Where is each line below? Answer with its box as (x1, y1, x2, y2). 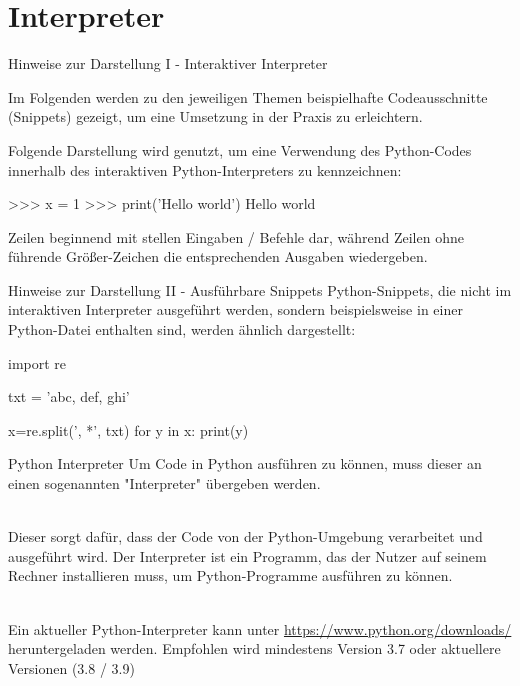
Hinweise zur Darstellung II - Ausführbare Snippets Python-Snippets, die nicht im (8, 279, 512, 300)
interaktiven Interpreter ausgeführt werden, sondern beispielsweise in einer (8, 299, 463, 320)
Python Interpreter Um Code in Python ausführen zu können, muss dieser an (8, 453, 482, 474)
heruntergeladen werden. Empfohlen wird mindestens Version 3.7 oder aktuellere (8, 638, 501, 659)
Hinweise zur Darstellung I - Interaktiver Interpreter (8, 53, 328, 74)
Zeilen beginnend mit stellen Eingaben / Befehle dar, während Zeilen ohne (8, 226, 464, 247)
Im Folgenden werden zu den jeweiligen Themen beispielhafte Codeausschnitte (8, 86, 488, 107)
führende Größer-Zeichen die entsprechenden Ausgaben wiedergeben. (8, 246, 428, 267)
